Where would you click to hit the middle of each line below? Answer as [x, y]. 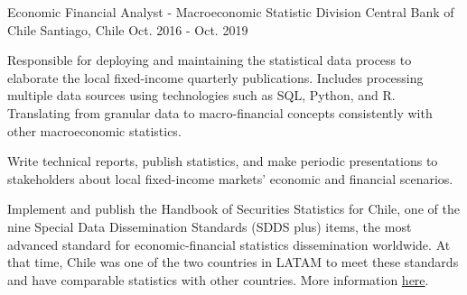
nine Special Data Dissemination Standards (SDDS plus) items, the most [210, 226]
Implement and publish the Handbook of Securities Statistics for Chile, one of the [233, 209]
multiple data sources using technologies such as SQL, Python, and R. [201, 95]
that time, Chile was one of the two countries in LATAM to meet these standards [233, 262]
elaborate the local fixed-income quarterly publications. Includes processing [215, 77]
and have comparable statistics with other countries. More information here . [218, 279]
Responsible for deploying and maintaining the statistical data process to [210, 60]
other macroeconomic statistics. [94, 130]
